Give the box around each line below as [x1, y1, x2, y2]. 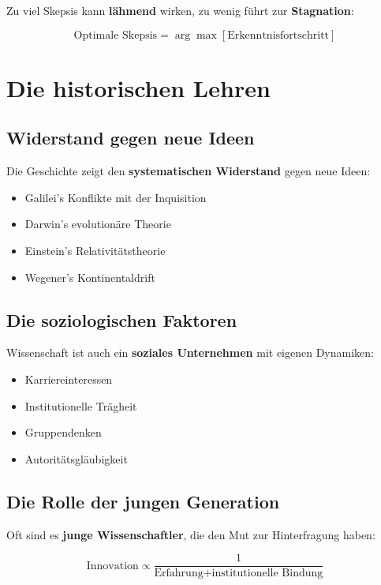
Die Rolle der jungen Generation [6, 489, 280, 513]
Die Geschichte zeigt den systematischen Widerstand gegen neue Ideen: [6, 163, 371, 179]
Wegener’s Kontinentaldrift [24, 268, 155, 285]
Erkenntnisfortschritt [227, 29, 330, 41]
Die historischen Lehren [6, 71, 271, 103]
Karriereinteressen [24, 370, 113, 387]
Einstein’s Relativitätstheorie [24, 242, 166, 258]
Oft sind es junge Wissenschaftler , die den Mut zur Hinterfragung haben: [6, 526, 375, 542]
